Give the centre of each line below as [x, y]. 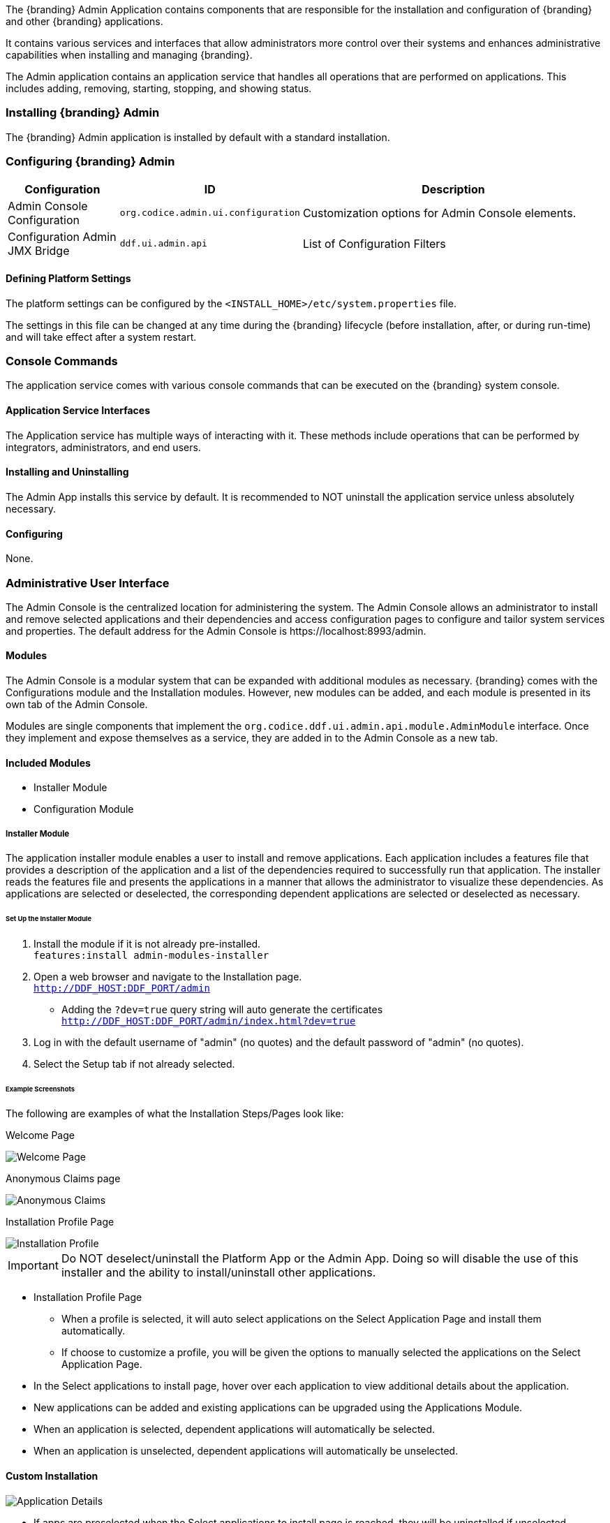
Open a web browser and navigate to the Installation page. [168, 976]
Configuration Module [84, 809]
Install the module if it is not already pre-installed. [147, 943]
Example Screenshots [40, 1089]
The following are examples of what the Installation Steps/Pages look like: [175, 1114]
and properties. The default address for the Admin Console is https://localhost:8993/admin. [216, 631]
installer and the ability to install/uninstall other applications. [218, 1273]
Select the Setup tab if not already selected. [134, 1064]
